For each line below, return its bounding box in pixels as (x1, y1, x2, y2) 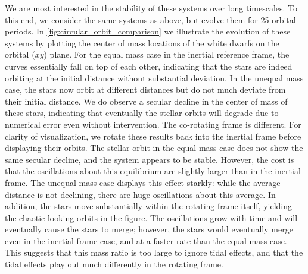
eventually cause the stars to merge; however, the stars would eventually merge (5, 223, 293, 235)
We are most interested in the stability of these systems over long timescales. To (5, 2, 298, 14)
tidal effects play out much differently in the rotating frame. (5, 258, 223, 270)
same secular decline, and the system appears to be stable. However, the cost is (5, 153, 294, 165)
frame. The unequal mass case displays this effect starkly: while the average (5, 176, 281, 188)
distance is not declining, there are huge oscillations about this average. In (5, 188, 276, 200)
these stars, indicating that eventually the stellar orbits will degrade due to (5, 106, 279, 119)
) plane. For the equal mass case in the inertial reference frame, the (43, 48, 290, 61)
